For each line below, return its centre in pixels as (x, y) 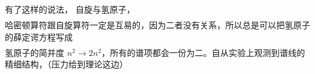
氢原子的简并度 (35, 52)
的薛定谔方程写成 (39, 36)
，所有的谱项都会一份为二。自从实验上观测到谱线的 (203, 52)
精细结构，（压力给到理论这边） (66, 64)
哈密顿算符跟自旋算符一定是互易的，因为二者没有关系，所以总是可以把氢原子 (157, 25)
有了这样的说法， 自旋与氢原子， (70, 9)
